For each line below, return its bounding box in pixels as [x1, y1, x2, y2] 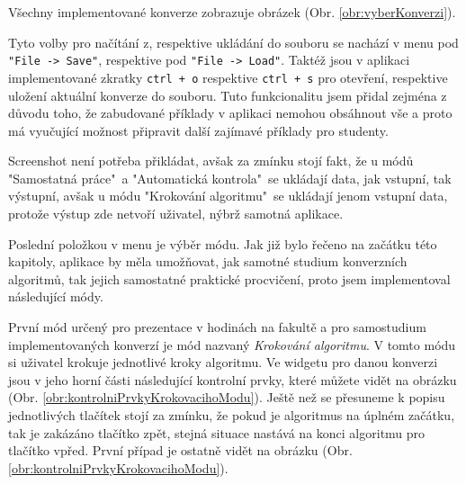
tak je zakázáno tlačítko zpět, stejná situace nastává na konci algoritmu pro [8, 423, 426, 442]
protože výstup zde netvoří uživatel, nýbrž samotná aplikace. [8, 204, 344, 223]
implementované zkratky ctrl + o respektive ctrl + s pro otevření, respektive [8, 67, 448, 86]
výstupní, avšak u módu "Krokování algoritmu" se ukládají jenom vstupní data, [8, 186, 448, 205]
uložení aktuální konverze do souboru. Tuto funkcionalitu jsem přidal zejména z [8, 85, 447, 104]
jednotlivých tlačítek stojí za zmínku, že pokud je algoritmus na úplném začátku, [8, 406, 455, 424]
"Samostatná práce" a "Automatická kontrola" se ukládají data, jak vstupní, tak [8, 168, 452, 187]
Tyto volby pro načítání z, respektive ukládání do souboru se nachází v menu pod [8, 32, 459, 51]
